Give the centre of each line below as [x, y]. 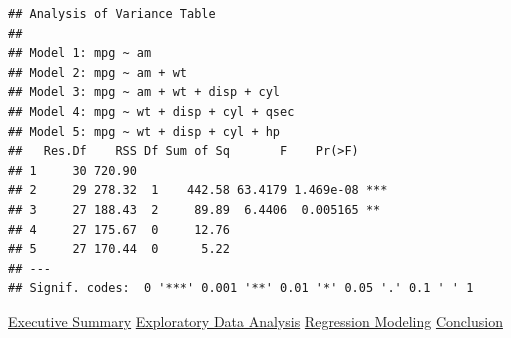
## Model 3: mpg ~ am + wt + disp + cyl [144, 92]
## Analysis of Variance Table [112, 14]
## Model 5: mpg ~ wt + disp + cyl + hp [144, 131]
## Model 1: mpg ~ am [80, 53]
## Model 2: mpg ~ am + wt [97, 72]
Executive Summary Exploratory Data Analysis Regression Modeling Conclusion [255, 320]
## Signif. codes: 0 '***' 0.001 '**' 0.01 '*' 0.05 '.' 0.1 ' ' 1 [241, 288]
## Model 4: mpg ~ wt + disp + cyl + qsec [151, 111]
